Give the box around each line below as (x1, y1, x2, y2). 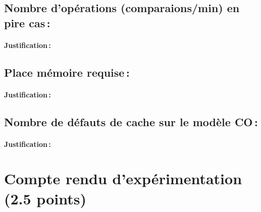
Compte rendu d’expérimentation (4, 168, 242, 189)
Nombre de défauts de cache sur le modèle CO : (4, 114, 258, 129)
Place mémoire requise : (4, 64, 130, 80)
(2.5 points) (4, 188, 86, 208)
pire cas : (4, 15, 50, 30)
